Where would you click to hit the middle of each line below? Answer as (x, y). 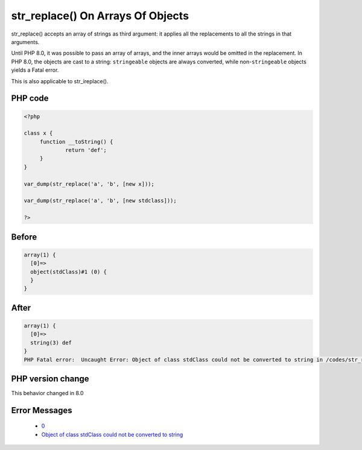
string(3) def (51, 343)
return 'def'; (86, 150)
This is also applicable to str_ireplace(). (60, 81)
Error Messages (42, 410)
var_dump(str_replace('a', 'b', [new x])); (89, 184)
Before (24, 237)
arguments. (25, 42)
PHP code (30, 99)
